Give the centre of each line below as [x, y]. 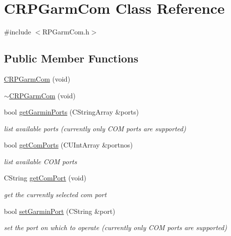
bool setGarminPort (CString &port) [60, 211]
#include [18, 32]
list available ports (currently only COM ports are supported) [95, 128]
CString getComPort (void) [45, 178]
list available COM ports [40, 161]
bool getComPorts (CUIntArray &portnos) [68, 145]
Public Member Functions [71, 58]
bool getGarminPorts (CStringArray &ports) [71, 112]
